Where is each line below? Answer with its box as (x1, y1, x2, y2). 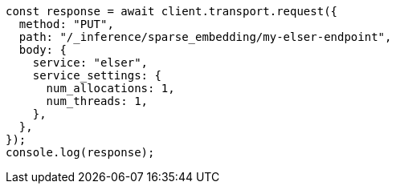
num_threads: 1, (46, 95, 149, 107)
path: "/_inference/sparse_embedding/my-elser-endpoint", (18, 30, 392, 43)
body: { (18, 43, 67, 56)
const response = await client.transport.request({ (6, 5, 338, 18)
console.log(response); (6, 146, 155, 159)
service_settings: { (32, 69, 161, 82)
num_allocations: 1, (46, 82, 175, 95)
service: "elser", (32, 56, 149, 69)
